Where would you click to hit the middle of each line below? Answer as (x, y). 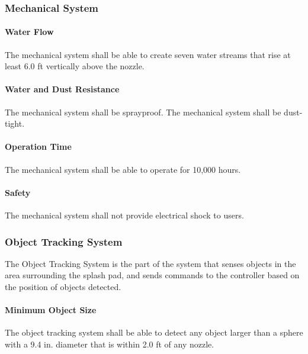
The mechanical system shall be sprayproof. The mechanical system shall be (143, 112)
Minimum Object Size (51, 310)
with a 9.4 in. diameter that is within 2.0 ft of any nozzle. (110, 344)
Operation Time (38, 147)
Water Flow (29, 32)
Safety (18, 192)
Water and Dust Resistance (62, 89)
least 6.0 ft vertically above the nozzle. (75, 66)
